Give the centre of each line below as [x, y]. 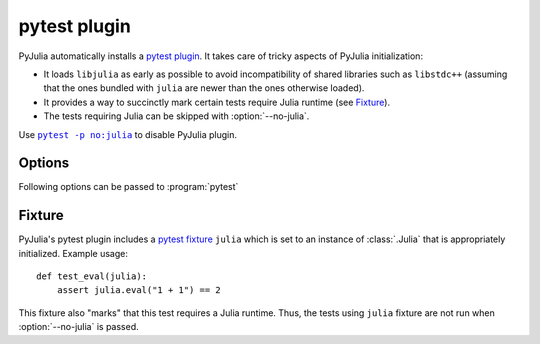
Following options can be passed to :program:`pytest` [128, 187]
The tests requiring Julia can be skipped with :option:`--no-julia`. [176, 116]
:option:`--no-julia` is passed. [78, 327]
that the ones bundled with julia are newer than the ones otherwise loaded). [204, 88]
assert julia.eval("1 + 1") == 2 [139, 290]
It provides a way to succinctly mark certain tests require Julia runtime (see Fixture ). [216, 102]
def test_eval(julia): [92, 276]
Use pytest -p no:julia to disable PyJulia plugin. [127, 134]
